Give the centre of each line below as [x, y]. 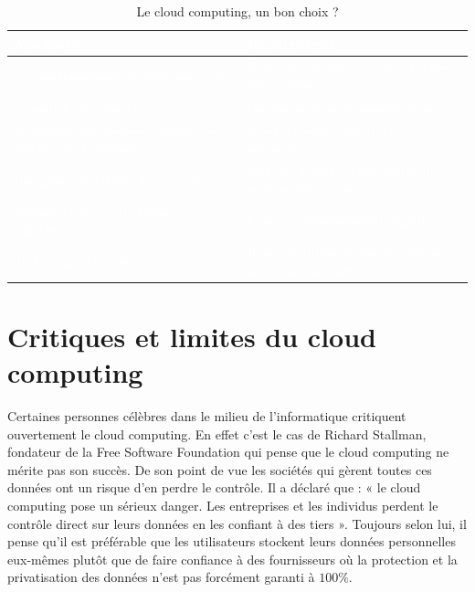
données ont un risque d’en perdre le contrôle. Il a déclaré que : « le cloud [214, 487]
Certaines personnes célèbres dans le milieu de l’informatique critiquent [207, 416]
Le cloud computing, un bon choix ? [237, 11]
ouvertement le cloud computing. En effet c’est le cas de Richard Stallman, [217, 433]
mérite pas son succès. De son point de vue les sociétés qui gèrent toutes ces [220, 469]
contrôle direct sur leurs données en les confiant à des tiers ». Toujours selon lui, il [237, 523]
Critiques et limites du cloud [192, 336]
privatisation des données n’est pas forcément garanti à [161, 577]
